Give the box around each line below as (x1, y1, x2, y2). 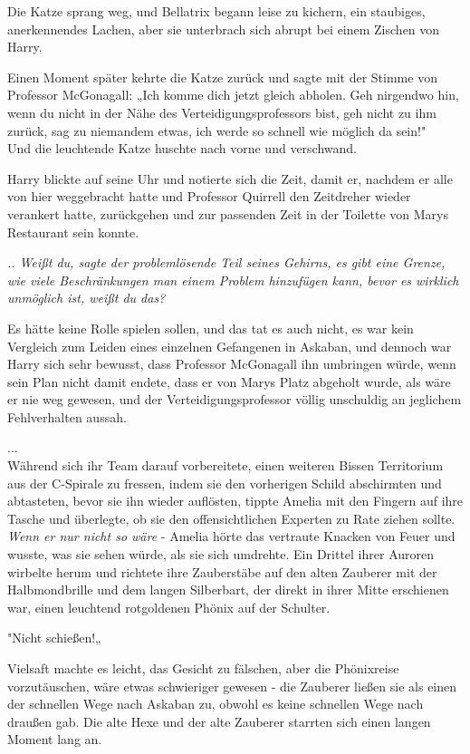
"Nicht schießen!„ (7, 628, 101, 647)
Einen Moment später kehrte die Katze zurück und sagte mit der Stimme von (7, 67, 437, 86)
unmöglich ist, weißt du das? (7, 288, 166, 307)
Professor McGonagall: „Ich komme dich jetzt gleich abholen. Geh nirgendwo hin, (7, 85, 459, 104)
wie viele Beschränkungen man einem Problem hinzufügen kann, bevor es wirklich (7, 270, 459, 289)
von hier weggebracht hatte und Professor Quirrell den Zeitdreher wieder (7, 187, 411, 206)
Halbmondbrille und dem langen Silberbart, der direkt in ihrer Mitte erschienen (7, 580, 449, 599)
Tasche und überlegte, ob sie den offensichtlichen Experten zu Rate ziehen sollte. (7, 508, 456, 527)
